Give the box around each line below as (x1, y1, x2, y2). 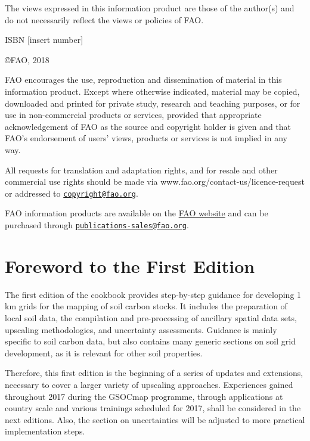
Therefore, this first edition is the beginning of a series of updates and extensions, (5, 367, 303, 379)
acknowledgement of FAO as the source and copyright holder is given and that (5, 120, 292, 132)
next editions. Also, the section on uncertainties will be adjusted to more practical (5, 413, 305, 426)
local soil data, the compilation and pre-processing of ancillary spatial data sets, (5, 311, 297, 324)
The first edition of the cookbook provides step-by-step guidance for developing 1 (5, 288, 302, 300)
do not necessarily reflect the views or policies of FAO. (5, 13, 204, 26)
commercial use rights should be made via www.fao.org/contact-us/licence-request (5, 175, 305, 188)
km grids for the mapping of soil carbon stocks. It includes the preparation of (5, 300, 287, 312)
